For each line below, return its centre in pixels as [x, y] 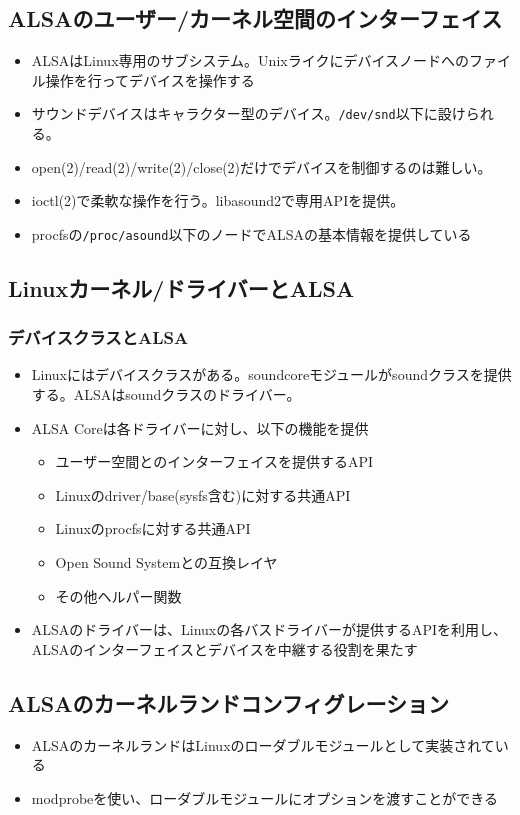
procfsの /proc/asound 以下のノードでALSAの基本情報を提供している [251, 233]
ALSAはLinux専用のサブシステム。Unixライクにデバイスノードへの [250, 60]
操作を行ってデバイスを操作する [150, 79]
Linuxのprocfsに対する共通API [153, 528]
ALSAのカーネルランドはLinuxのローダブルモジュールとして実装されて [263, 744]
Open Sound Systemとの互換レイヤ [166, 562]
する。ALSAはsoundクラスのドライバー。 [166, 394]
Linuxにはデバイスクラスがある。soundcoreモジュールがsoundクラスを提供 [271, 374]
